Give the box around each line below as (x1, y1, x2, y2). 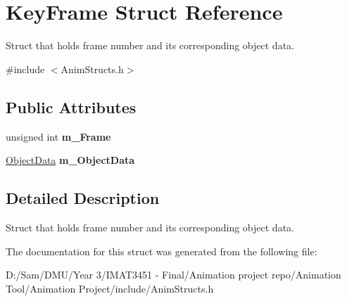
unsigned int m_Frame (6, 129, 111, 143)
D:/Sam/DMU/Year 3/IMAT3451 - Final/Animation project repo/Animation (6, 267, 341, 282)
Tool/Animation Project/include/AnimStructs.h (6, 281, 214, 295)
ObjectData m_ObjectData (6, 153, 135, 167)
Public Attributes (6, 96, 137, 117)
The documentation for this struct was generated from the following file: (6, 243, 317, 258)
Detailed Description (6, 187, 160, 209)
